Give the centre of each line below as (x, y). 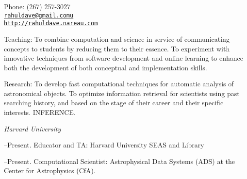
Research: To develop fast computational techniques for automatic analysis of (119, 84)
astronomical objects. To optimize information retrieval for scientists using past (122, 93)
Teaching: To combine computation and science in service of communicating (117, 39)
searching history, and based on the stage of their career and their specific (114, 103)
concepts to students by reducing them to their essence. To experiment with (117, 48)
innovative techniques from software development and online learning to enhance (123, 58)
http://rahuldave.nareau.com (51, 24)
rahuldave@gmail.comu (39, 15)
